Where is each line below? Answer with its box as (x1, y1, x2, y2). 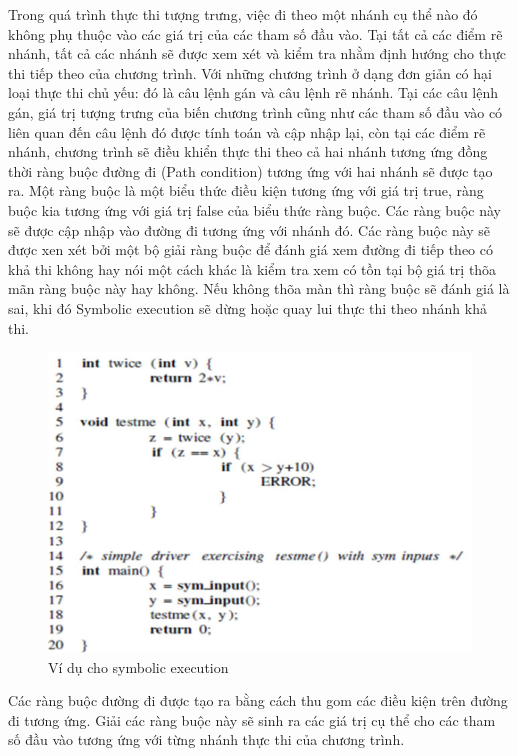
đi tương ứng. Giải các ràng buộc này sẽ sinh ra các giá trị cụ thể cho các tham (8, 709, 496, 730)
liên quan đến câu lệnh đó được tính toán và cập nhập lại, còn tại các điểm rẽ (8, 121, 486, 142)
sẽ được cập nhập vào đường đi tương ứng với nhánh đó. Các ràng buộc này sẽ (8, 219, 491, 240)
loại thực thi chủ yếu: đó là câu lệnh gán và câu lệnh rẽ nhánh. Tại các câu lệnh (8, 82, 499, 103)
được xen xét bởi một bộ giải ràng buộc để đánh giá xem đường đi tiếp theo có (8, 239, 494, 260)
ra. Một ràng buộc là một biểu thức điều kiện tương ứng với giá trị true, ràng (8, 180, 484, 201)
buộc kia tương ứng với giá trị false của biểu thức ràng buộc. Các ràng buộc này (8, 199, 501, 220)
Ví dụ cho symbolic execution (48, 656, 229, 677)
